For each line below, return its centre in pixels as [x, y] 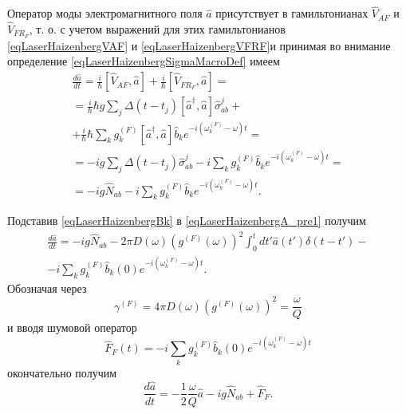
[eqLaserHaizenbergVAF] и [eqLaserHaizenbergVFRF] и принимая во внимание [199, 45]
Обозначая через [47, 288]
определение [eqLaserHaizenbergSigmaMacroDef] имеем [144, 61]
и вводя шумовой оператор [72, 327]
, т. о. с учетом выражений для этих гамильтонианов [157, 29]
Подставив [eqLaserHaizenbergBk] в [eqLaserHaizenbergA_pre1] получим [187, 221]
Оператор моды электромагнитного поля [105, 13]
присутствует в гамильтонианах [292, 13]
